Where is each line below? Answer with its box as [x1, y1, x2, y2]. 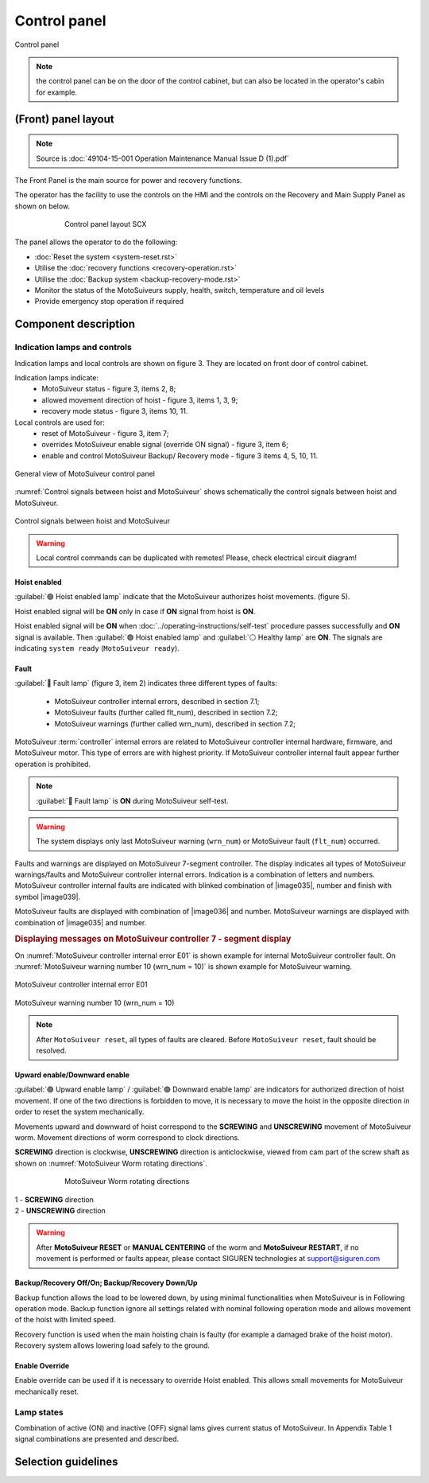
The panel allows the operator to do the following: [14, 237, 178, 247]
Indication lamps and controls [14, 342, 133, 353]
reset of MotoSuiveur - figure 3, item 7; [41, 428, 169, 438]
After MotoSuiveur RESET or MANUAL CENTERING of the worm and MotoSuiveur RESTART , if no [36, 1242, 359, 1252]
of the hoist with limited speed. [14, 1315, 116, 1325]
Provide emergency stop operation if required [34, 297, 184, 306]
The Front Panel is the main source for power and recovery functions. [14, 175, 242, 185]
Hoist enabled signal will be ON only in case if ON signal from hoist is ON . [14, 606, 256, 616]
